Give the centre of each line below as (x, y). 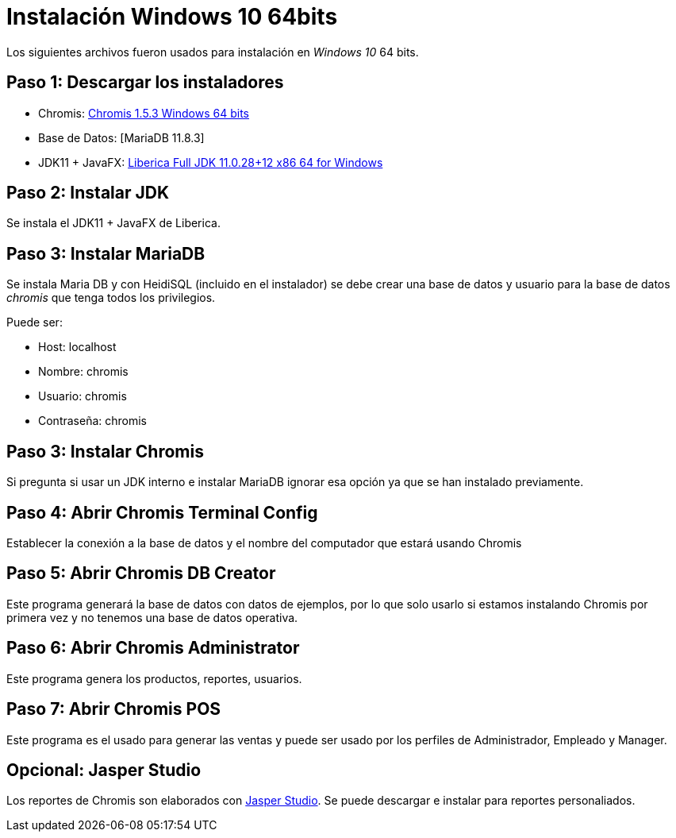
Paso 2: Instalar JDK (88, 193)
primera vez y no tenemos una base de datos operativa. (152, 617)
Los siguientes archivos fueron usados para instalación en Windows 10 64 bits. (213, 52)
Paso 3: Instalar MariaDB (106, 253)
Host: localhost (77, 347)
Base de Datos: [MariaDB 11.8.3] (121, 137)
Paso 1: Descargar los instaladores (145, 83)
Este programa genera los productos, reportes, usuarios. (154, 678)
